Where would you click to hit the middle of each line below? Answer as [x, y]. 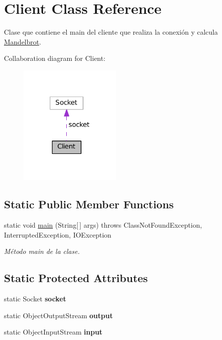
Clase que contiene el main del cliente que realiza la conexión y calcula [111, 32]
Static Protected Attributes [76, 278]
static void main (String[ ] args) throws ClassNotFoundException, [103, 225]
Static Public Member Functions [89, 204]
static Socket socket [35, 299]
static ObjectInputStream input [53, 332]
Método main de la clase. [42, 251]
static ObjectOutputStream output [59, 315]
